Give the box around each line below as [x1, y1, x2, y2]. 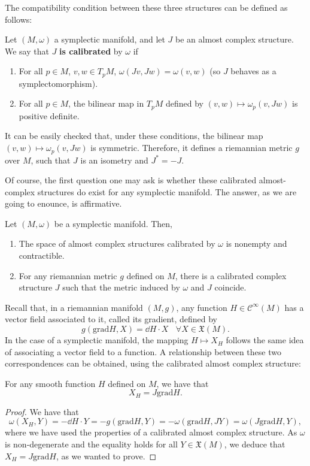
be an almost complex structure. [175, 33, 294, 46]
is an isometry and [80, 153, 148, 166]
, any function [176, 301, 227, 313]
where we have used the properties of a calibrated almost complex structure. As [5, 426, 297, 438]
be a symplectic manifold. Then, [54, 217, 173, 229]
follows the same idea [226, 334, 304, 346]
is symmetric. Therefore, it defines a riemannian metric [90, 141, 293, 154]
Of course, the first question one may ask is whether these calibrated [5, 174, 257, 186]
